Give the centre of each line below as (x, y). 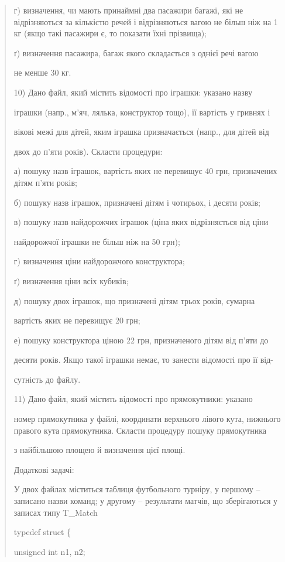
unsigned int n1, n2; (49, 551)
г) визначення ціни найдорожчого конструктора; (99, 261)
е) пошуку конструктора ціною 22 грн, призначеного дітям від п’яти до (141, 340)
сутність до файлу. (47, 379)
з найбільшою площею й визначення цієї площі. (99, 450)
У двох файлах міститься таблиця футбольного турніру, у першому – (137, 489)
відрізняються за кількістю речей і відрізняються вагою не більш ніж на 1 (146, 21)
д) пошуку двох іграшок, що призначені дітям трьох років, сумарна (134, 300)
